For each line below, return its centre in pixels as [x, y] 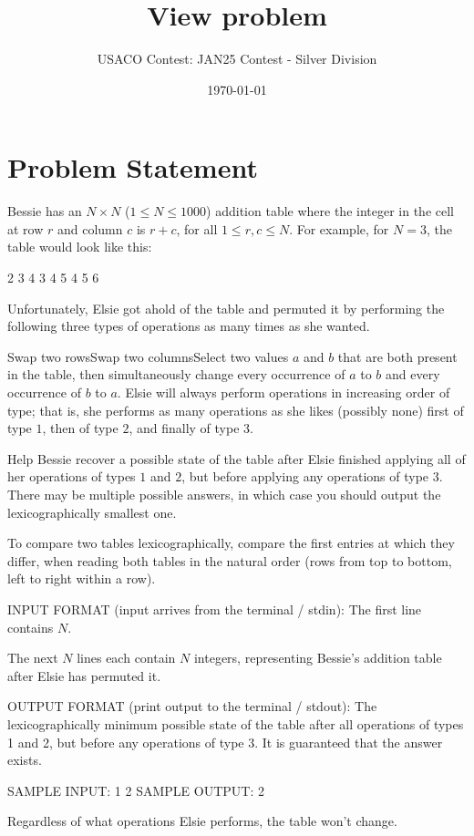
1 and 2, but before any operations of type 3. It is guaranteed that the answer [225, 742]
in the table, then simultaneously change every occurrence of [176, 374]
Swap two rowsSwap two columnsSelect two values [148, 356]
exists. [25, 760]
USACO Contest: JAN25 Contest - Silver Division [237, 59]
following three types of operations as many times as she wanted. [189, 326]
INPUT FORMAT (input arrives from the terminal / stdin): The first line [215, 609]
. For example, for [339, 228]
